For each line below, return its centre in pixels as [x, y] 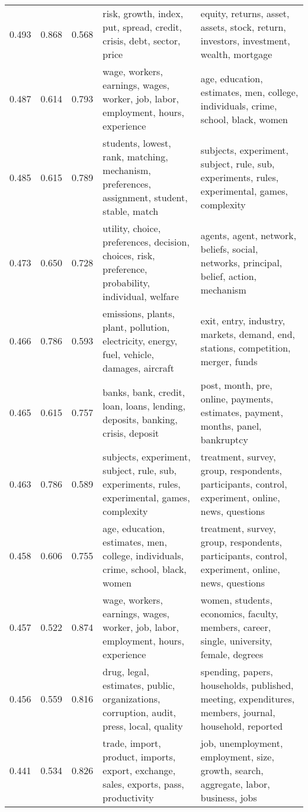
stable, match [131, 211]
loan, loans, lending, [144, 405]
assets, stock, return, [243, 27]
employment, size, [237, 757]
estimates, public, [139, 685]
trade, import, [132, 743]
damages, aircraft [138, 368]
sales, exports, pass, [143, 784]
